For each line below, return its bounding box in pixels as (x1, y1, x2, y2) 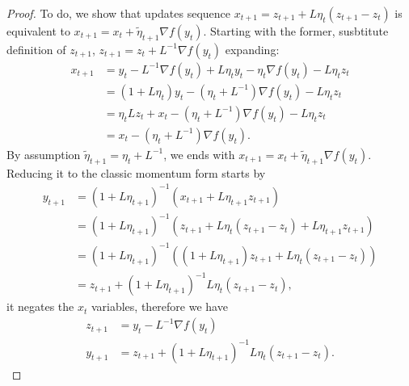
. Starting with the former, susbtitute (203, 23, 389, 39)
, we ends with (163, 145, 235, 162)
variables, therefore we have (91, 298, 228, 315)
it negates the (6, 298, 74, 315)
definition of (6, 40, 66, 57)
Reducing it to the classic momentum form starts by (6, 164, 266, 181)
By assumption (6, 145, 81, 162)
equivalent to (6, 23, 70, 39)
